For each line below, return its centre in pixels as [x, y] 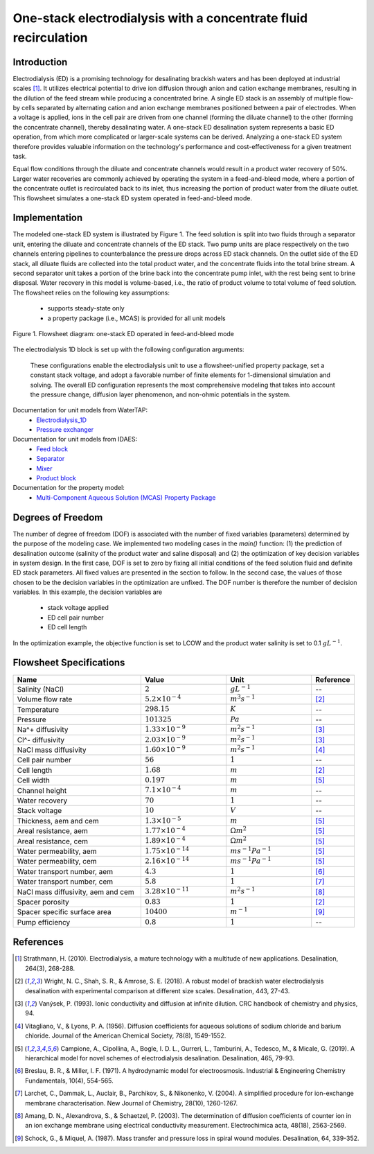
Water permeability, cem [57, 862]
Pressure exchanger [65, 430]
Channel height [42, 790]
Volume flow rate [45, 699]
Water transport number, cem [65, 882]
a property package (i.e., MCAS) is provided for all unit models [137, 318]
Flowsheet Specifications [69, 663]
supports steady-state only [86, 308]
